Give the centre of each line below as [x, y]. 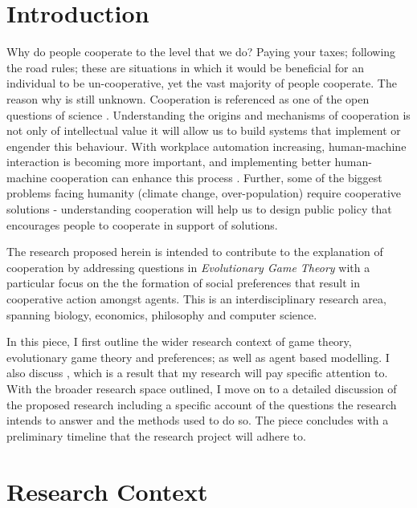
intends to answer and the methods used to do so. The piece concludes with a [198, 420]
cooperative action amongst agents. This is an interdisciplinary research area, [196, 299]
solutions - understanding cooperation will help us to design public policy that [199, 209]
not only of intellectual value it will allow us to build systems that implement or [204, 130]
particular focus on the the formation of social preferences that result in [184, 283]
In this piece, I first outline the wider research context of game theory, [179, 341]
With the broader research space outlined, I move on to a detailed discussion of [202, 388]
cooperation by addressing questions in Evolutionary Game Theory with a [188, 267]
